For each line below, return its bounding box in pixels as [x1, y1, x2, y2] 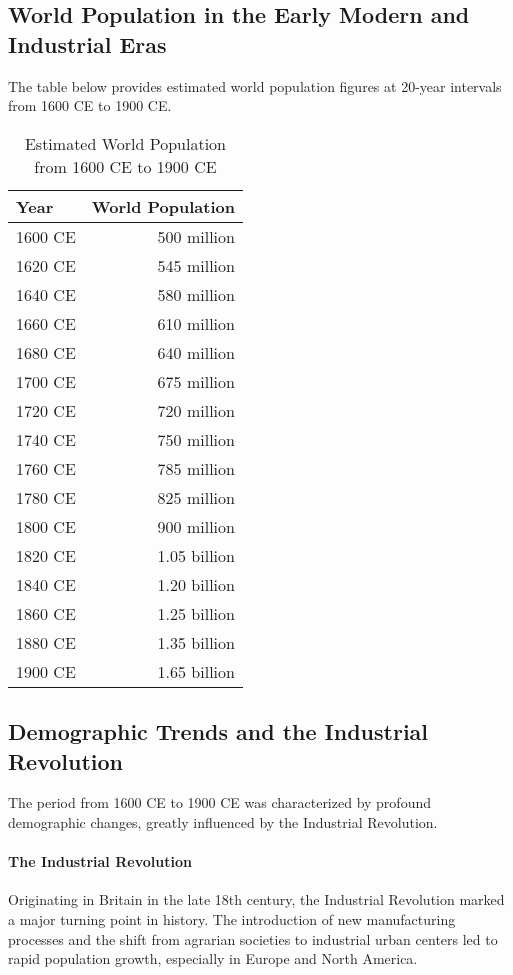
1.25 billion [157, 601, 235, 625]
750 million [157, 427, 235, 451]
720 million [157, 398, 235, 422]
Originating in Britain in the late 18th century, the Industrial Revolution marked [8, 889, 505, 910]
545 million [157, 253, 235, 277]
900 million [157, 514, 235, 538]
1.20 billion [157, 572, 235, 596]
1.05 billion [157, 543, 235, 567]
